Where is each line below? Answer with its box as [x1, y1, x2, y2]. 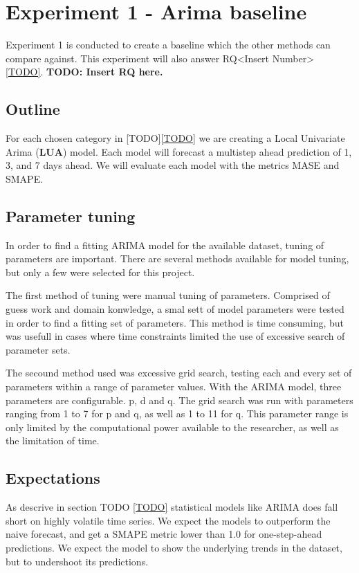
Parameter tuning [6, 205, 136, 226]
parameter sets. [6, 342, 71, 356]
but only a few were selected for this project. [6, 264, 195, 279]
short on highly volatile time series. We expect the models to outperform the [6, 513, 331, 527]
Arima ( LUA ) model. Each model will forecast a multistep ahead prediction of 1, [6, 144, 352, 158]
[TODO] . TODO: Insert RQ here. [6, 64, 163, 79]
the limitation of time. [6, 433, 100, 448]
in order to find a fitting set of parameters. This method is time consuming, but [6, 315, 344, 329]
